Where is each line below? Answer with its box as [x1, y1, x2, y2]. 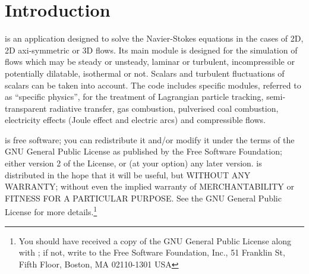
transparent [5, 102, 47, 114]
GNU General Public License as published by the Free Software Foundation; [5, 145, 282, 158]
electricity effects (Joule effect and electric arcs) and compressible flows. [5, 114, 266, 126]
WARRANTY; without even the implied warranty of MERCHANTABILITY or [5, 180, 295, 193]
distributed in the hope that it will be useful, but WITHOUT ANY [5, 168, 251, 181]
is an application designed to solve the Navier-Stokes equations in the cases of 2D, [5, 32, 304, 45]
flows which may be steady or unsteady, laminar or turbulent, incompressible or [5, 55, 295, 68]
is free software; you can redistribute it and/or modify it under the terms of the [5, 133, 295, 146]
